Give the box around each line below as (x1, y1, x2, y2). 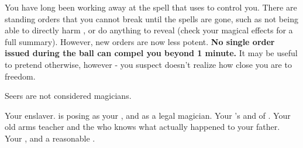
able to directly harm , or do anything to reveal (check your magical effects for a (5, 24, 293, 36)
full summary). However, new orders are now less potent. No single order (5, 35, 275, 47)
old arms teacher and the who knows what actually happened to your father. (5, 121, 280, 133)
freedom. (5, 70, 36, 82)
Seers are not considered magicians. (5, 90, 132, 102)
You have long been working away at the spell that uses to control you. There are (5, 1, 297, 13)
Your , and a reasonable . (5, 132, 95, 144)
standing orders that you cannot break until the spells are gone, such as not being (5, 12, 298, 25)
